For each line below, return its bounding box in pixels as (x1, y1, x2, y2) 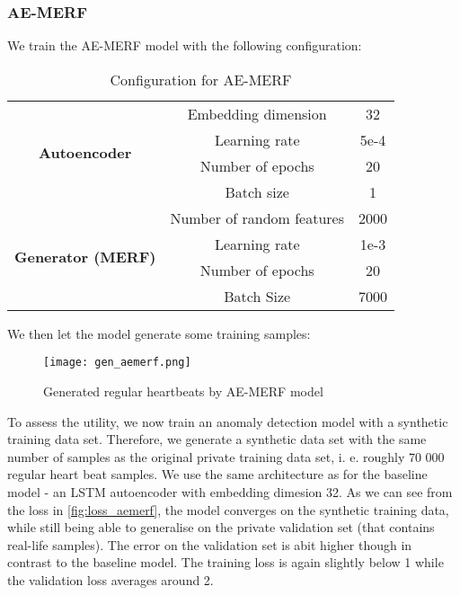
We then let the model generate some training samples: (7, 324, 311, 342)
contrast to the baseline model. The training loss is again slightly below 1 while (7, 553, 444, 572)
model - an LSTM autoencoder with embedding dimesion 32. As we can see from (7, 483, 453, 502)
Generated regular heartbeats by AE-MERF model (43, 382, 323, 401)
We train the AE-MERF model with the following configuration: (7, 36, 362, 55)
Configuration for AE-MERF (110, 68, 292, 90)
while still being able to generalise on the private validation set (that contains (7, 518, 435, 537)
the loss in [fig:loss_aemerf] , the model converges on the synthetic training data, (7, 500, 449, 519)
